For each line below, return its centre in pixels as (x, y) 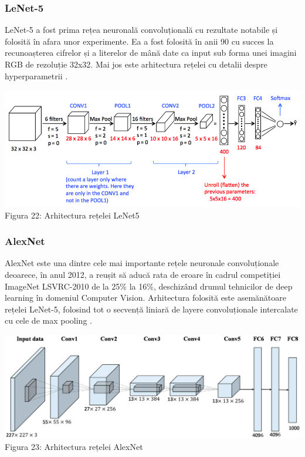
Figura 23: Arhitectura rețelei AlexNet (74, 447)
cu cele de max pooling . (48, 320)
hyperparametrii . (36, 75)
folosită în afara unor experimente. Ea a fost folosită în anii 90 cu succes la (139, 41)
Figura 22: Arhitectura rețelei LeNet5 (72, 215)
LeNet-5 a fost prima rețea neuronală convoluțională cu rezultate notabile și (141, 30)
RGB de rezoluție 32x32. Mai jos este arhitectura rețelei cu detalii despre (136, 64)
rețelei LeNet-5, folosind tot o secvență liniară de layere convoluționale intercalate (151, 309)
